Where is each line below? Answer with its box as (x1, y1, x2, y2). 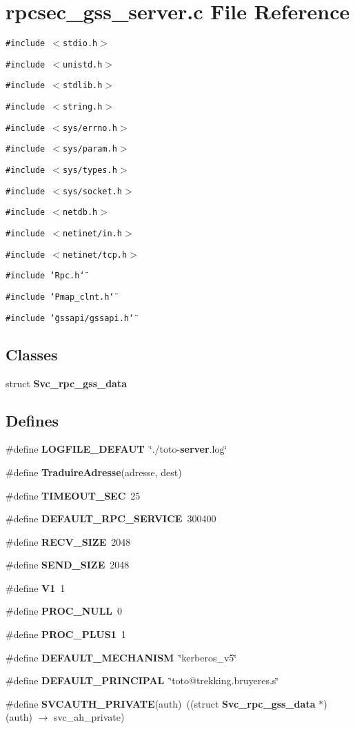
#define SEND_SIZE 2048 (6, 557, 130, 572)
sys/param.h (63, 144, 117, 154)
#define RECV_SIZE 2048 (6, 534, 131, 548)
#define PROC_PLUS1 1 (6, 627, 126, 641)
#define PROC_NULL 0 (6, 604, 123, 618)
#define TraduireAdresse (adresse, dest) (6, 464, 182, 479)
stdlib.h (63, 81, 103, 91)
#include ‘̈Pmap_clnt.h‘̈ (6, 292, 114, 302)
